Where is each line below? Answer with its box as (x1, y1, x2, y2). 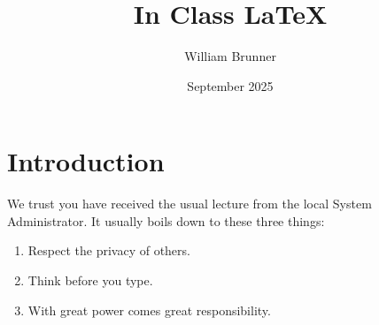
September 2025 (187, 76, 274, 94)
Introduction (7, 143, 165, 179)
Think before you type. (27, 271, 153, 290)
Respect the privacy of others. (27, 241, 190, 260)
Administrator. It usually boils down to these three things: (7, 211, 325, 230)
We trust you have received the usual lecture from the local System (7, 194, 372, 213)
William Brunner (184, 47, 276, 65)
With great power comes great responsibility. (27, 300, 271, 319)
